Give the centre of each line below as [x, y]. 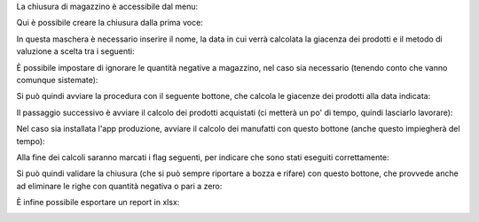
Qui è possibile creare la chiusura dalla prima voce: [110, 23]
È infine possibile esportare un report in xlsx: [98, 203]
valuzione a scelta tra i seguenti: [75, 51]
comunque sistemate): [57, 80]
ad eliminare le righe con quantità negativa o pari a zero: [119, 186]
